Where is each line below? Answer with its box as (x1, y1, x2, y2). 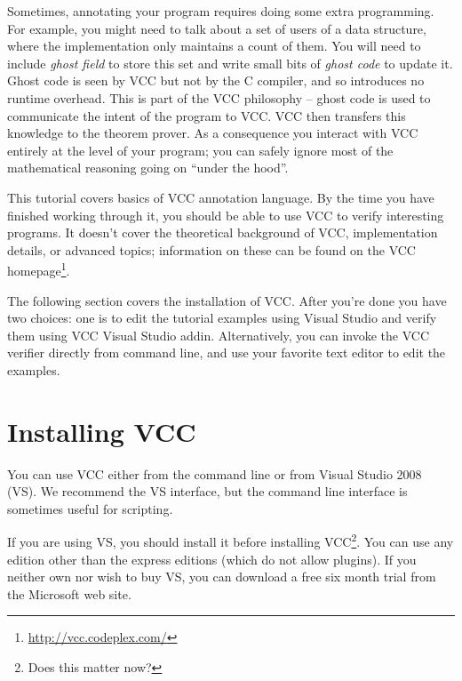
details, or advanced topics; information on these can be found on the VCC (7, 240, 416, 259)
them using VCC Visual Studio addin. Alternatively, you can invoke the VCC (7, 325, 430, 344)
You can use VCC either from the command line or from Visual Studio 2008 (7, 464, 422, 483)
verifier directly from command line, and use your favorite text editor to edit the (7, 343, 446, 362)
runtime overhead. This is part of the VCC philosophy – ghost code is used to (7, 88, 431, 107)
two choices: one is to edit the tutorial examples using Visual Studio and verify (7, 308, 437, 327)
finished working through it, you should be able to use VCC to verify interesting (7, 205, 444, 224)
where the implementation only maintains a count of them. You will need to (7, 36, 421, 55)
